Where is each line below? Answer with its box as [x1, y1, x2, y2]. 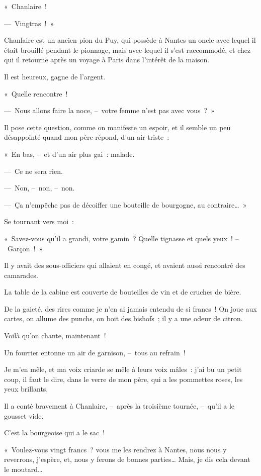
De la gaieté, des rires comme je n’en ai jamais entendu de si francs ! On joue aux [4, 303, 257, 314]
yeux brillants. [4, 384, 48, 394]
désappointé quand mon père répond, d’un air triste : [4, 132, 169, 142]
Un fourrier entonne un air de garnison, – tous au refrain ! [4, 347, 186, 357]
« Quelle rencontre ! [4, 88, 68, 99]
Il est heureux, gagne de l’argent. [4, 71, 106, 81]
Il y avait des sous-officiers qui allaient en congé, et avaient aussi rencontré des [4, 260, 245, 270]
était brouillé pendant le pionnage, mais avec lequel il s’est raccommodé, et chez [4, 44, 251, 55]
